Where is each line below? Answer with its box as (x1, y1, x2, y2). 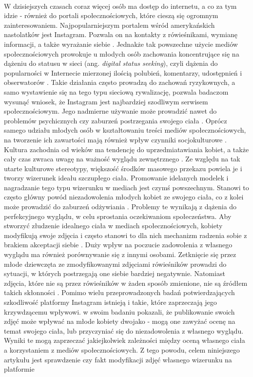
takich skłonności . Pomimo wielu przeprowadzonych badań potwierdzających (4, 287, 235, 298)
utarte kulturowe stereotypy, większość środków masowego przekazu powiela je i (4, 163, 242, 173)
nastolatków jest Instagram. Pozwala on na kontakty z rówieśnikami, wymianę (4, 29, 237, 40)
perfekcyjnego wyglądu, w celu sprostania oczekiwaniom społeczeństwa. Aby (4, 211, 232, 221)
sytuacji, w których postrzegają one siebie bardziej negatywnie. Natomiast (4, 268, 225, 278)
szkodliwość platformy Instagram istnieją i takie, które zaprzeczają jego (4, 297, 217, 307)
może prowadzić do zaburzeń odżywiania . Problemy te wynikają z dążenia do (4, 201, 237, 212)
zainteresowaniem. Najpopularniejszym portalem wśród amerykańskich (4, 20, 215, 30)
